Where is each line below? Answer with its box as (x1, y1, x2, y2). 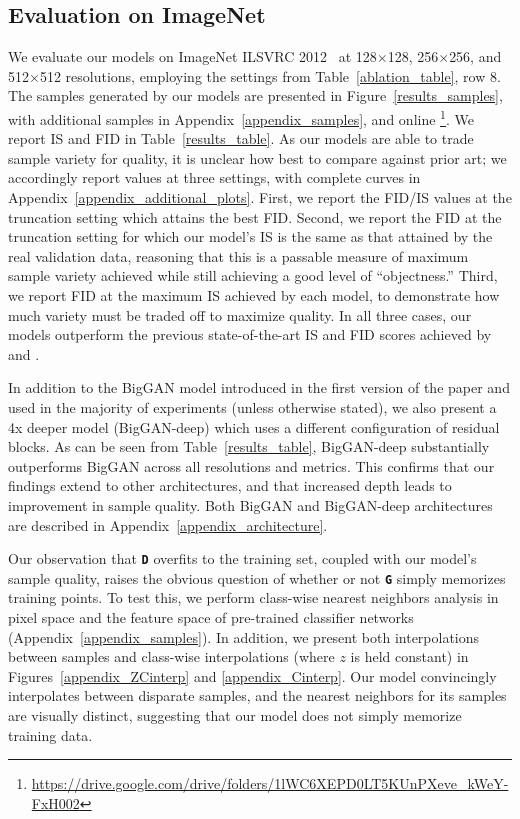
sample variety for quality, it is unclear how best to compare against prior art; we (8, 147, 507, 168)
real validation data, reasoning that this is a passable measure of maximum (8, 245, 469, 266)
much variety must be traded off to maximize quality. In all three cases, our (8, 304, 472, 325)
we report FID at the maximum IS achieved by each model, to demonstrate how (8, 284, 500, 305)
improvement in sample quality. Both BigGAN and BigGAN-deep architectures (8, 494, 493, 515)
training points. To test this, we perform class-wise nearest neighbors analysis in (8, 587, 499, 608)
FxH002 (31, 792, 80, 813)
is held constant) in (350, 646, 469, 667)
